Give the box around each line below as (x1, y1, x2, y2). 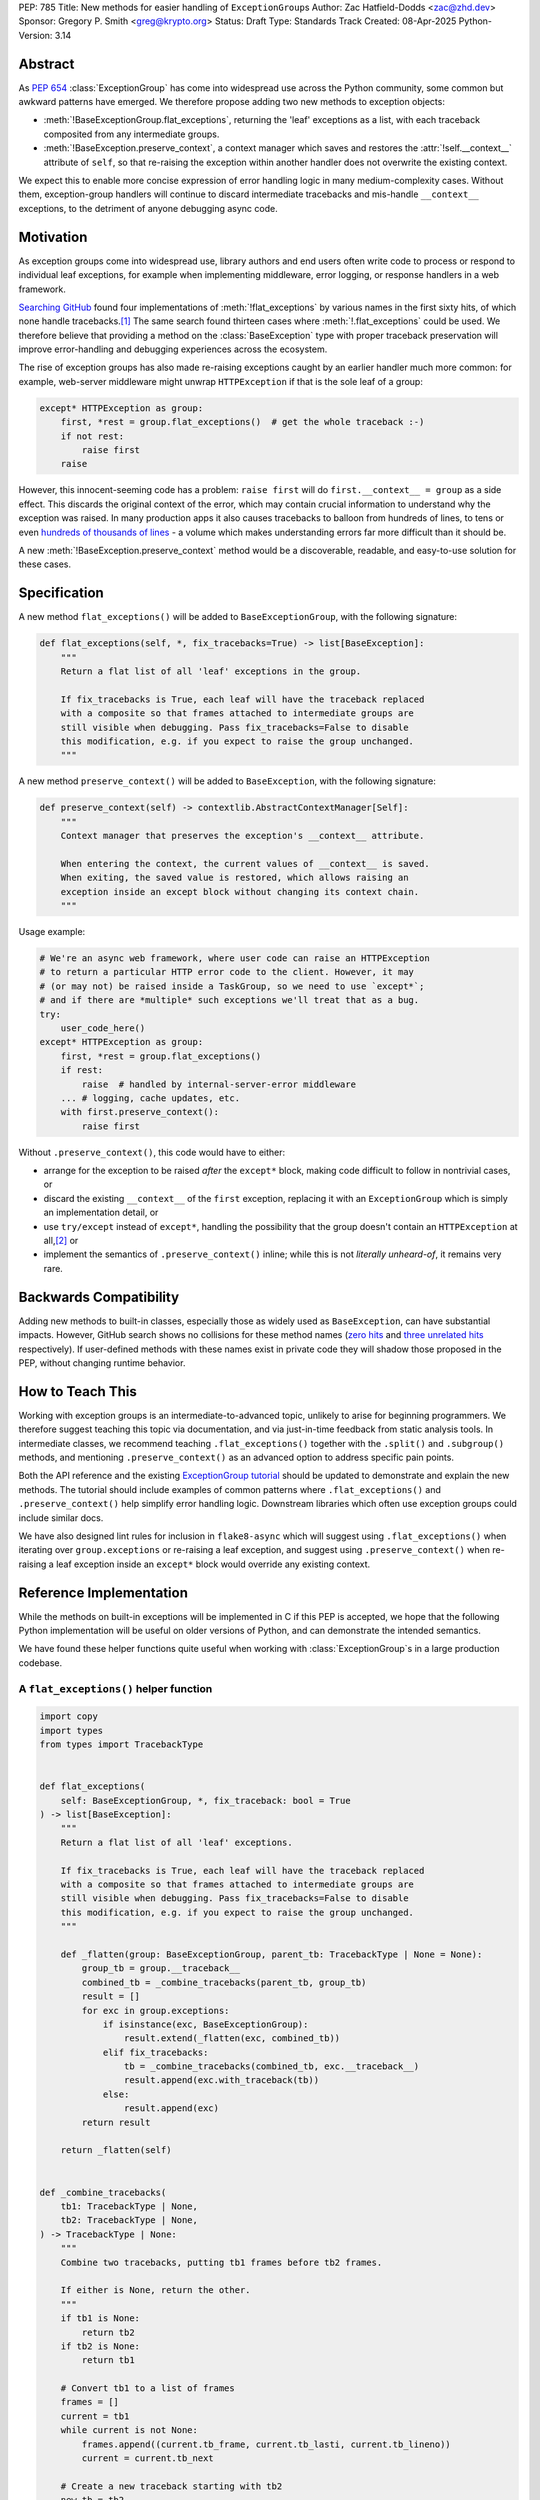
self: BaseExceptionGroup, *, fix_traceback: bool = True (60, 1795, 351, 1806)
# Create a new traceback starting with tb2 (60, 2480, 283, 2492)
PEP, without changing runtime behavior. (18, 1356, 186, 1369)
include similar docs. (18, 1511, 104, 1524)
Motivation (18, 228, 88, 245)
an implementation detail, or (43, 1206, 159, 1219)
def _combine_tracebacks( (39, 2186, 167, 2198)
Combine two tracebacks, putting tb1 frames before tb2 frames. (60, 2256, 383, 2268)
